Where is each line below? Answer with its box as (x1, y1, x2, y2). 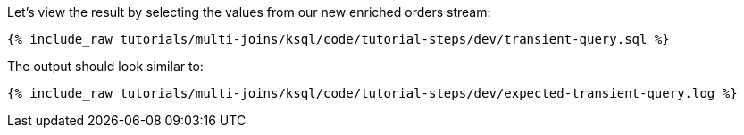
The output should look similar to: (7, 59, 204, 74)
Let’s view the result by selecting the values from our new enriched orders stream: (7, 4, 491, 20)
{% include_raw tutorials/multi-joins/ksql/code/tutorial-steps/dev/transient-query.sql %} (7, 32, 670, 46)
